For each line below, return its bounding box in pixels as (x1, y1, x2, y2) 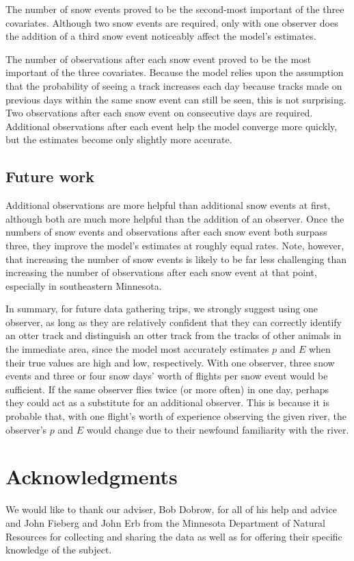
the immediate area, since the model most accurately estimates (5, 342, 269, 356)
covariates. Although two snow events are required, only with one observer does (5, 15, 338, 29)
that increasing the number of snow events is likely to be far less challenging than (5, 251, 347, 266)
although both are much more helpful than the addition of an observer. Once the (5, 211, 344, 225)
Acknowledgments (5, 462, 178, 490)
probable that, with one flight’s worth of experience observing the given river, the (5, 409, 346, 423)
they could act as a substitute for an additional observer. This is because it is (5, 395, 329, 410)
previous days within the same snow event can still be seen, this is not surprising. (5, 92, 346, 106)
